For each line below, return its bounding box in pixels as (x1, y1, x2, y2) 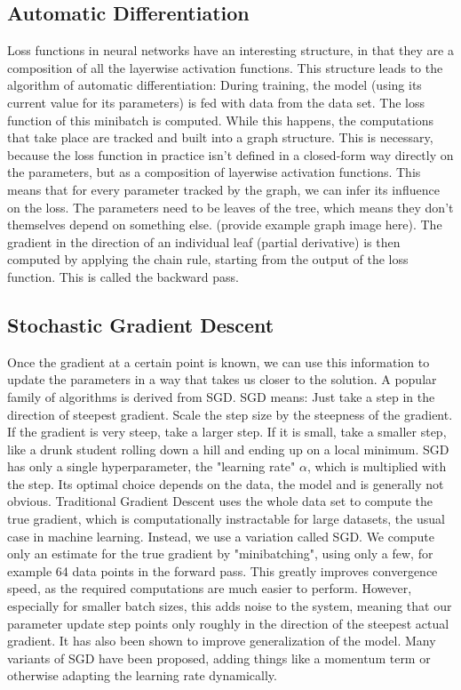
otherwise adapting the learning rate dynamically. (7, 666, 277, 685)
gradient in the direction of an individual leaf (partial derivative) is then (7, 232, 401, 251)
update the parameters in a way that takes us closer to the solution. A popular (7, 370, 437, 389)
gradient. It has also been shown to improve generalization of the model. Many (7, 631, 436, 650)
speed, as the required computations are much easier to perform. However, (7, 579, 412, 598)
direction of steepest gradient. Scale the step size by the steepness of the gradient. (7, 405, 453, 423)
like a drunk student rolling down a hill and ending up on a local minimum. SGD (7, 439, 449, 458)
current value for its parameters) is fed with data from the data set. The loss (7, 92, 425, 111)
